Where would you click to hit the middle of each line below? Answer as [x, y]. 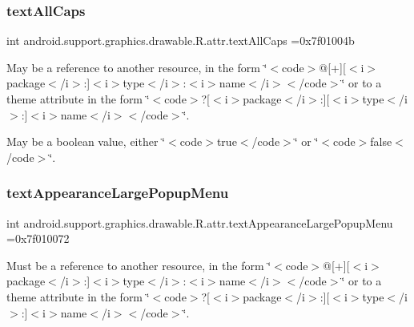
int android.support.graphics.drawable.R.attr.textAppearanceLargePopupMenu [200, 222]
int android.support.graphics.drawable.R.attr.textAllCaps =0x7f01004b [181, 40]
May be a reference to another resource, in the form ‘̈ [137, 67]
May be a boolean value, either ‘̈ [86, 141]
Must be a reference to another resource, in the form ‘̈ [139, 265]
